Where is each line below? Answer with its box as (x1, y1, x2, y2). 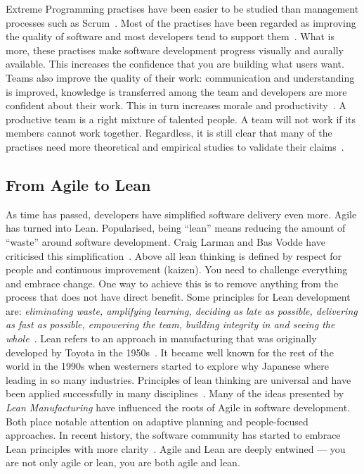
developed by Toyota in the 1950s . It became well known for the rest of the (6, 344, 334, 359)
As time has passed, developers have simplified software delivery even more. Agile (6, 206, 357, 221)
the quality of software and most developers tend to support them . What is (6, 29, 334, 44)
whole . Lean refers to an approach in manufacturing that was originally (6, 331, 317, 346)
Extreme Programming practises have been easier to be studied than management (6, 1, 359, 15)
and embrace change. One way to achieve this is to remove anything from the (6, 275, 339, 290)
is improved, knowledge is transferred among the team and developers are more (6, 84, 347, 99)
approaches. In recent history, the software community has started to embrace (6, 428, 341, 442)
